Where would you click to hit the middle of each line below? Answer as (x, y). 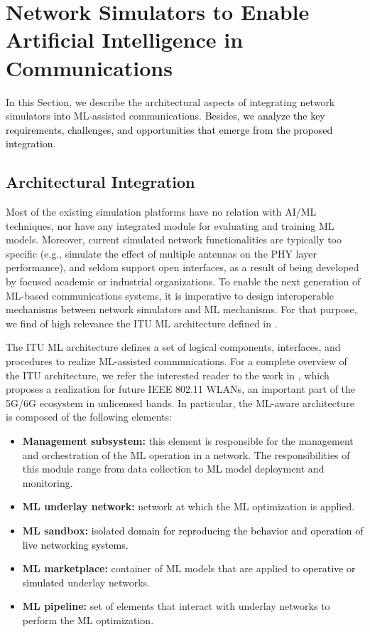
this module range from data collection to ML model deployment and (173, 469)
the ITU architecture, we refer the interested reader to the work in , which (168, 375)
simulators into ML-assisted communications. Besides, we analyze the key (165, 116)
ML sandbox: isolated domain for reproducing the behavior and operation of (193, 530)
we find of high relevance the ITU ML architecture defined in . (142, 323)
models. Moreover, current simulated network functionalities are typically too (174, 239)
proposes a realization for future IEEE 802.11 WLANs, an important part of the (181, 389)
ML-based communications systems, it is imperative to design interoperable (170, 295)
